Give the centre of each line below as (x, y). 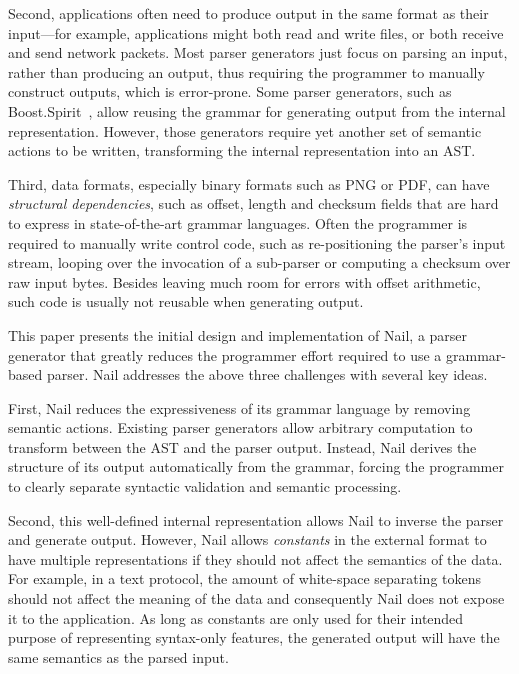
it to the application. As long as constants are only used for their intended (236, 617)
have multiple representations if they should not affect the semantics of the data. (255, 558)
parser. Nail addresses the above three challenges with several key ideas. (267, 374)
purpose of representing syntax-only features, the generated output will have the (254, 637)
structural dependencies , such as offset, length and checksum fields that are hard (253, 203)
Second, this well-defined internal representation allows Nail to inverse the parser (256, 519)
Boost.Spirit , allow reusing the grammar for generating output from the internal (257, 110)
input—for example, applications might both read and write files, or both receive (256, 32)
